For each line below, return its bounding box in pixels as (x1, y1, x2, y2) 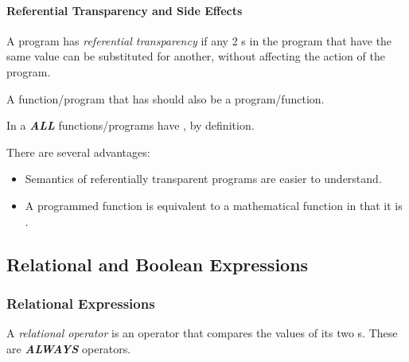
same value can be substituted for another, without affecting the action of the (6, 48, 385, 64)
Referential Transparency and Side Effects (6, 2, 243, 18)
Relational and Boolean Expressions (6, 251, 309, 276)
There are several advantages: (6, 143, 150, 160)
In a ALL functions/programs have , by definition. (6, 117, 255, 134)
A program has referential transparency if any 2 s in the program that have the (6, 32, 392, 49)
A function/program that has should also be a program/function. (6, 90, 325, 107)
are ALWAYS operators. (6, 340, 131, 356)
